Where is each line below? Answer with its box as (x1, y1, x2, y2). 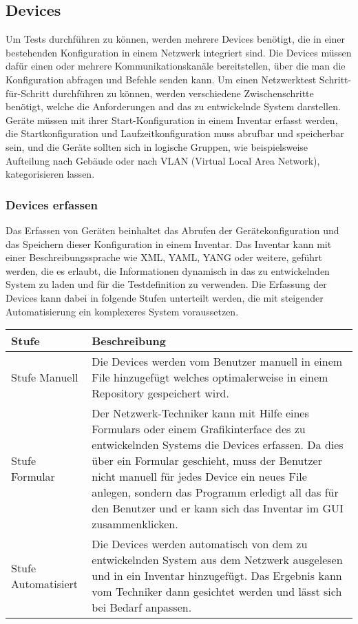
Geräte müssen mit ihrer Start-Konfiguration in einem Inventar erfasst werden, (6, 112, 338, 127)
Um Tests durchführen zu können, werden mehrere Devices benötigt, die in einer (6, 32, 345, 46)
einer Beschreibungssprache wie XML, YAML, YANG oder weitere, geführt (6, 250, 323, 264)
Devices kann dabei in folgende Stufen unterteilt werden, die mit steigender (6, 290, 324, 304)
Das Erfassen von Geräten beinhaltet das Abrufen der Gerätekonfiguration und (6, 222, 339, 237)
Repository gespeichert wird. (92, 385, 229, 402)
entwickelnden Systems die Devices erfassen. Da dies (92, 437, 344, 453)
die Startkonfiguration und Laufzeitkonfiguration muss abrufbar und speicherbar (6, 126, 344, 141)
